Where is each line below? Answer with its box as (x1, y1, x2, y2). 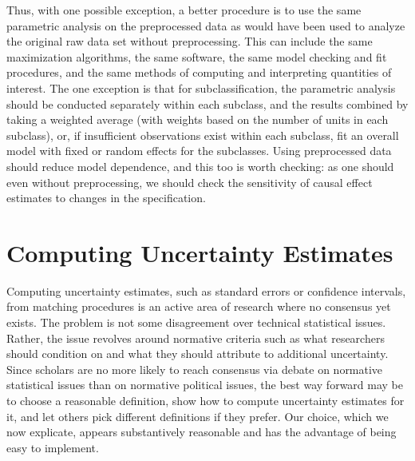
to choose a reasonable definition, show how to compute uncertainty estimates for (6, 392, 405, 408)
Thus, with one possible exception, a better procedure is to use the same (6, 2, 362, 18)
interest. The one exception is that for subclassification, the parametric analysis (6, 79, 396, 96)
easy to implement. (6, 439, 99, 455)
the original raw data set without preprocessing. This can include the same (6, 33, 373, 50)
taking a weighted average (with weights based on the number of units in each (6, 111, 389, 128)
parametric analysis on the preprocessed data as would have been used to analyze (6, 17, 405, 34)
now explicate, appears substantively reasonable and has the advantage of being (6, 423, 397, 440)
